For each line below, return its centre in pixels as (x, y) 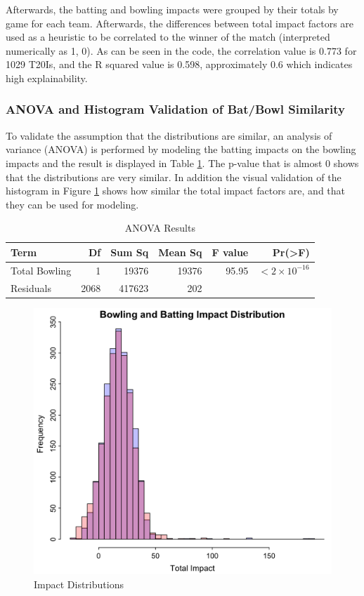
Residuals (31, 287)
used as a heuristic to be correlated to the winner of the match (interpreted (168, 37)
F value (230, 252)
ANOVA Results (160, 228)
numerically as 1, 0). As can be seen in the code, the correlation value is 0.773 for (181, 50)
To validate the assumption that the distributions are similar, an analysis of (169, 135)
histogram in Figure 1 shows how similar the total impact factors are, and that (175, 191)
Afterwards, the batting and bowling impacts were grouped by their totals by (172, 9)
